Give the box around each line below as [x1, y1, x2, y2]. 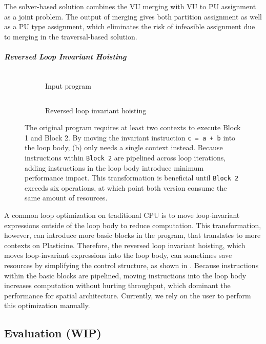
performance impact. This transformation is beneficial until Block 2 [25, 172, 239, 183]
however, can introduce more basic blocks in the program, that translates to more [4, 230, 261, 240]
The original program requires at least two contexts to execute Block [25, 122, 241, 133]
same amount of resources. [25, 192, 108, 203]
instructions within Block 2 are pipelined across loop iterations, [25, 152, 226, 163]
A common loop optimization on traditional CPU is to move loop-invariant [4, 210, 240, 220]
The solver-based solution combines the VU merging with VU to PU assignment [4, 1, 256, 11]
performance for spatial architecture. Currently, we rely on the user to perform [4, 290, 251, 300]
